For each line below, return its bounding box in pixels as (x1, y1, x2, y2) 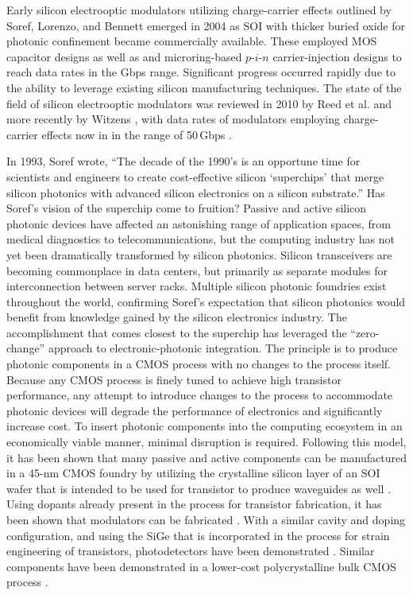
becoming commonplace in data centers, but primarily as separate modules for (6, 262, 388, 278)
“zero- (350, 324, 380, 340)
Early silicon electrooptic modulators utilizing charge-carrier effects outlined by (6, 2, 392, 17)
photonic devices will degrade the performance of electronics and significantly (6, 402, 383, 418)
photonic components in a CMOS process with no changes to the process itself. (6, 356, 391, 372)
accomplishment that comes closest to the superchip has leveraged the (6, 324, 347, 340)
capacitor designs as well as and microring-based (6, 48, 242, 64)
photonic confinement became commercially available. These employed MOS (6, 33, 377, 49)
